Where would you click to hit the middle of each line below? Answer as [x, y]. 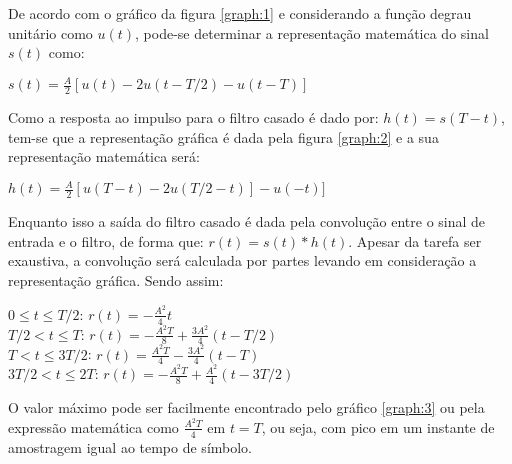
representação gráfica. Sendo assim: [116, 280]
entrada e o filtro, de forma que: [106, 240]
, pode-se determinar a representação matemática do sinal [312, 32]
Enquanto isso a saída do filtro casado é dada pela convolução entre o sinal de [247, 221]
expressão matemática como [93, 426]
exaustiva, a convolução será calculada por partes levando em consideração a [242, 260]
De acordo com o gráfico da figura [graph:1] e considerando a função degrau [240, 13]
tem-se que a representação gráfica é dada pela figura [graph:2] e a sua [223, 136]
